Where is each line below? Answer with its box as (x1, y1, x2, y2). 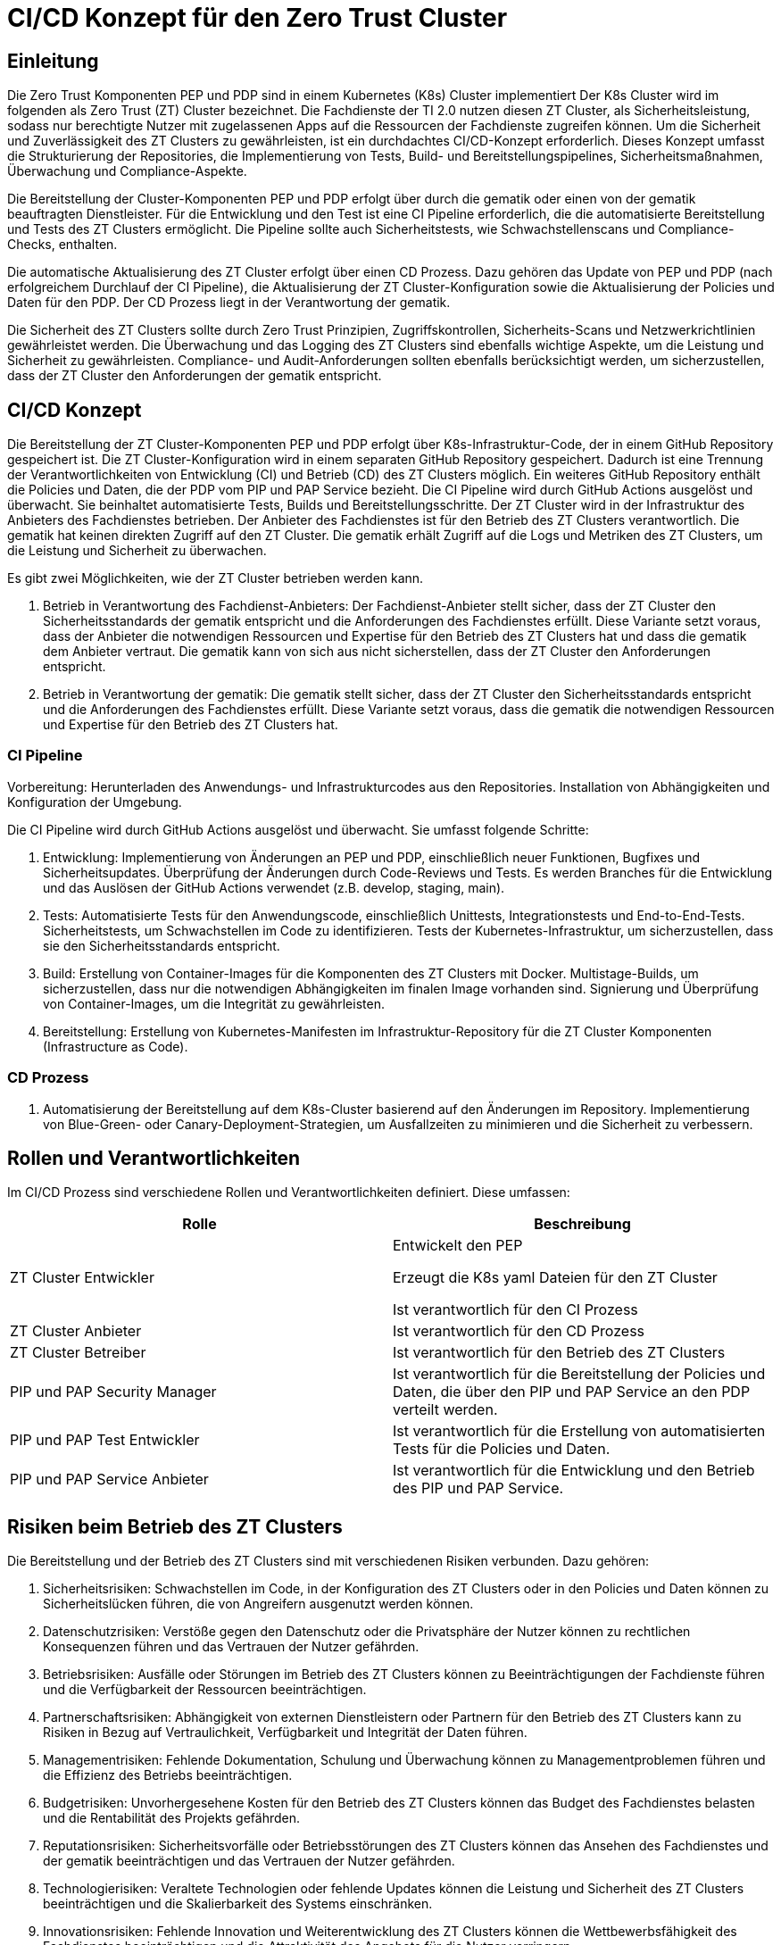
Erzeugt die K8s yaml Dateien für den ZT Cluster (393, 1268, 718, 1287)
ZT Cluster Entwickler (10, 1268, 154, 1287)
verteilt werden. (393, 1401, 498, 1419)
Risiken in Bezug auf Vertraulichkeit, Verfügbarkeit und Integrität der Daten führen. (43, 1725, 528, 1741)
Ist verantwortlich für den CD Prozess (393, 1322, 645, 1341)
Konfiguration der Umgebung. (7, 794, 182, 810)
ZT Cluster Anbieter (10, 1322, 142, 1341)
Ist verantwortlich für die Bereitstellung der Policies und (393, 1365, 766, 1384)
